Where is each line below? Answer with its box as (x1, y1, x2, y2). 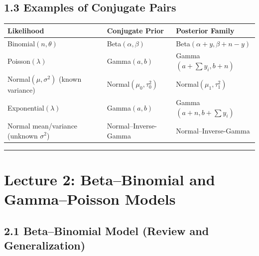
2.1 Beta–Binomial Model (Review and (4, 223, 209, 238)
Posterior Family (176, 25, 235, 35)
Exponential (7, 103, 44, 113)
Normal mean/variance (7, 120, 78, 130)
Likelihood (7, 25, 44, 35)
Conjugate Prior (107, 25, 164, 35)
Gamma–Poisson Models (4, 188, 176, 209)
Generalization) (4, 237, 86, 253)
